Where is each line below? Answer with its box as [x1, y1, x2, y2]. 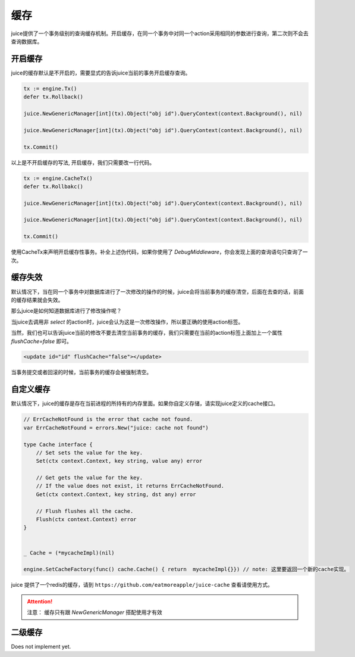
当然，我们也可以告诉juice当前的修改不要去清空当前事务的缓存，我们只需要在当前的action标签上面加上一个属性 [11, 329, 282, 337]
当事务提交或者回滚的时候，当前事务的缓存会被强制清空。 [11, 369, 152, 376]
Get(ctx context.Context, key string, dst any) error [36, 491, 196, 497]
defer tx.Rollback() [23, 94, 83, 101]
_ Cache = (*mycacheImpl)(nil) [23, 549, 115, 556]
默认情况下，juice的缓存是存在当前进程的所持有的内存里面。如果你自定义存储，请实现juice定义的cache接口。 [11, 400, 279, 407]
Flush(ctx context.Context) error [36, 516, 137, 523]
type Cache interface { [23, 441, 93, 448]
